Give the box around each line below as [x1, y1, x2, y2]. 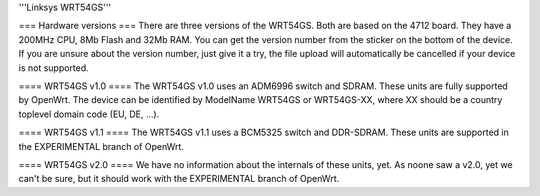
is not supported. [18, 61, 89, 74]
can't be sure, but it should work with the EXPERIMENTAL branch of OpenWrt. [18, 173, 340, 185]
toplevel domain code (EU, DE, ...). [18, 108, 160, 120]
